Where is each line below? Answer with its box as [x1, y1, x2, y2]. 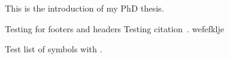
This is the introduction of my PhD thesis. [5, 2, 164, 14]
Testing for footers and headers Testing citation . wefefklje [5, 22, 224, 35]
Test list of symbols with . [5, 43, 103, 55]
